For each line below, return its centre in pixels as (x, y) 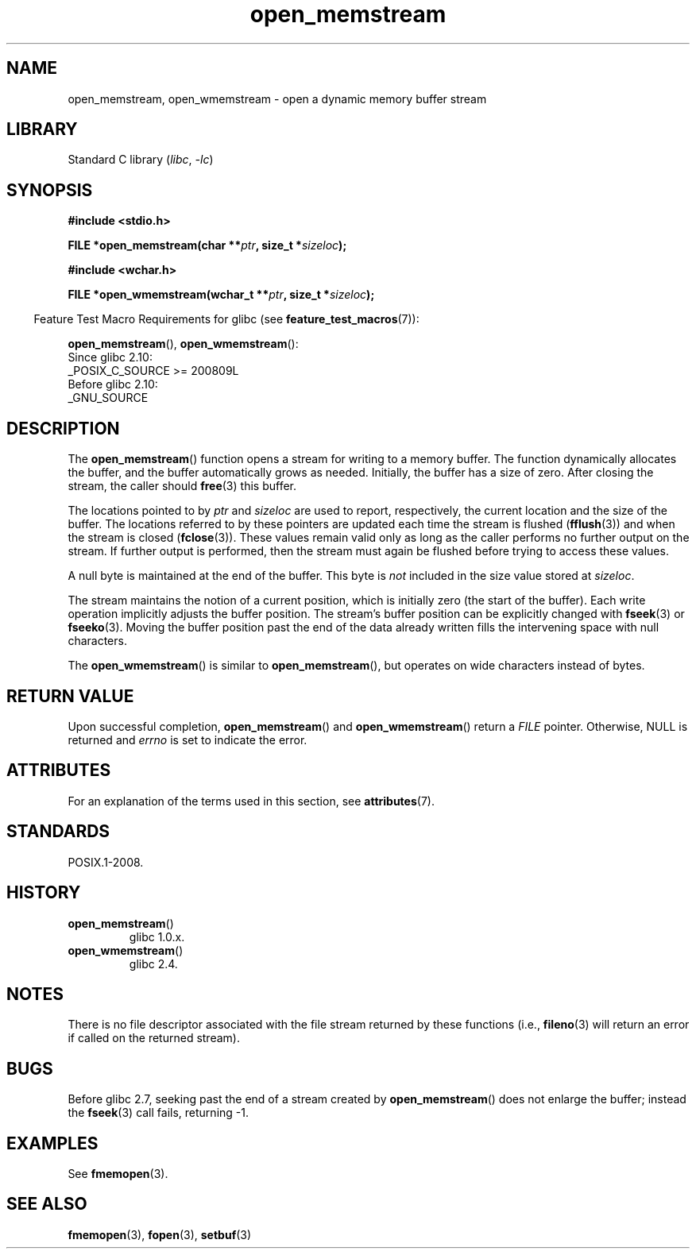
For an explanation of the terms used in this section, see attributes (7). (251, 801)
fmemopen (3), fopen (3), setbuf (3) (160, 1234)
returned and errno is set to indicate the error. (188, 739)
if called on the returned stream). (154, 1038)
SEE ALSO (47, 1204)
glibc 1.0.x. (157, 936)
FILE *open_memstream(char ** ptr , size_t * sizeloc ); (207, 245)
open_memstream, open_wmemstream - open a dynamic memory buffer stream (277, 98)
